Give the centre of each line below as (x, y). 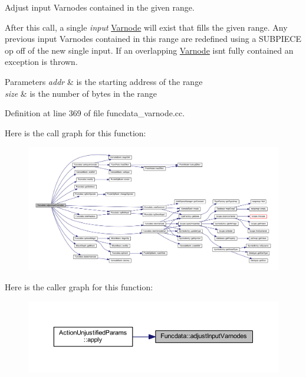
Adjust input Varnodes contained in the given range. (100, 7)
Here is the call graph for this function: (75, 132)
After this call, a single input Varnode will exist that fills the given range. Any (146, 27)
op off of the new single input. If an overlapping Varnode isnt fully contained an (149, 50)
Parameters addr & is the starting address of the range (104, 81)
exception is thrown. (41, 62)
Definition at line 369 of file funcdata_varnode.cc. (95, 113)
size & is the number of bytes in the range (81, 93)
